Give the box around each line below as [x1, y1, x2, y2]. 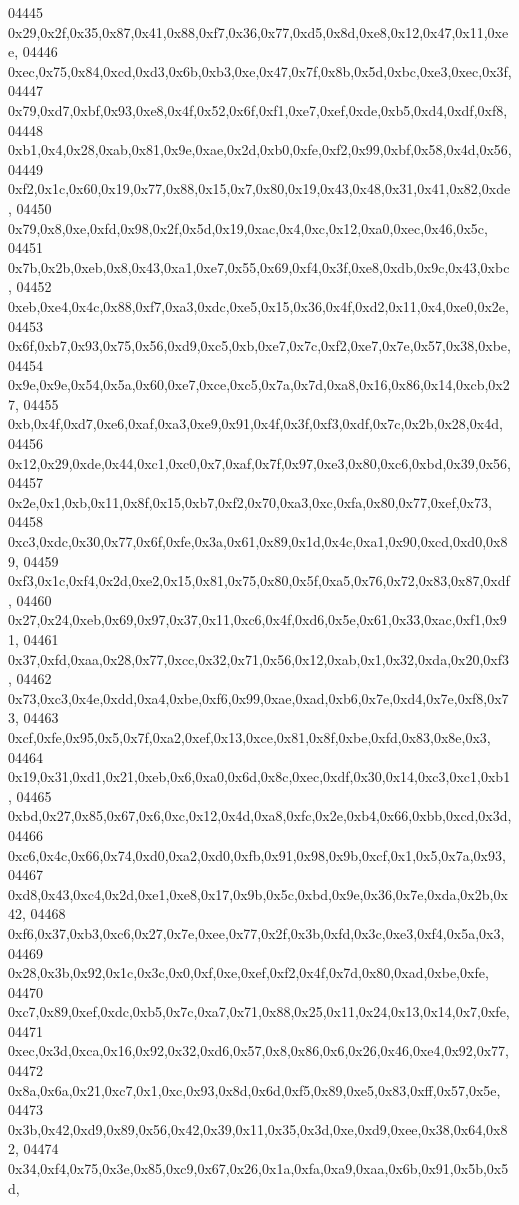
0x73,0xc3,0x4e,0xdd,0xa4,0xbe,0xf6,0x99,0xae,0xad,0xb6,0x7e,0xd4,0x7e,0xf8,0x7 [8, 687, 509, 708]
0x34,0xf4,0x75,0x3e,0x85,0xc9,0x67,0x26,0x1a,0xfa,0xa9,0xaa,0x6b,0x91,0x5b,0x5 [8, 1158, 509, 1179]
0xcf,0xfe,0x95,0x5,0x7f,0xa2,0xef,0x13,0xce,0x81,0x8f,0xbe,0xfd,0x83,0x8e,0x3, [8, 726, 491, 747]
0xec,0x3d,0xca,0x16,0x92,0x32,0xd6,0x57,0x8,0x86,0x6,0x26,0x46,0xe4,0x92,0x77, [8, 1040, 509, 1061]
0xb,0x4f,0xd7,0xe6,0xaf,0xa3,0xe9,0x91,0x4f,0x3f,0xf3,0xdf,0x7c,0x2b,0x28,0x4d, [8, 413, 503, 434]
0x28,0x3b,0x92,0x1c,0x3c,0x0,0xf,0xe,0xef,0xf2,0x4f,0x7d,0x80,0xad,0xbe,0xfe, [8, 962, 489, 983]
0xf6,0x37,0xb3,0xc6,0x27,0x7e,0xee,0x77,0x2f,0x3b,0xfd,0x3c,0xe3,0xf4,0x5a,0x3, [8, 922, 505, 943]
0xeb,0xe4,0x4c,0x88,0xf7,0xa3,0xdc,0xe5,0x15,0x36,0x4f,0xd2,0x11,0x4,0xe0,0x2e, [8, 295, 509, 316]
